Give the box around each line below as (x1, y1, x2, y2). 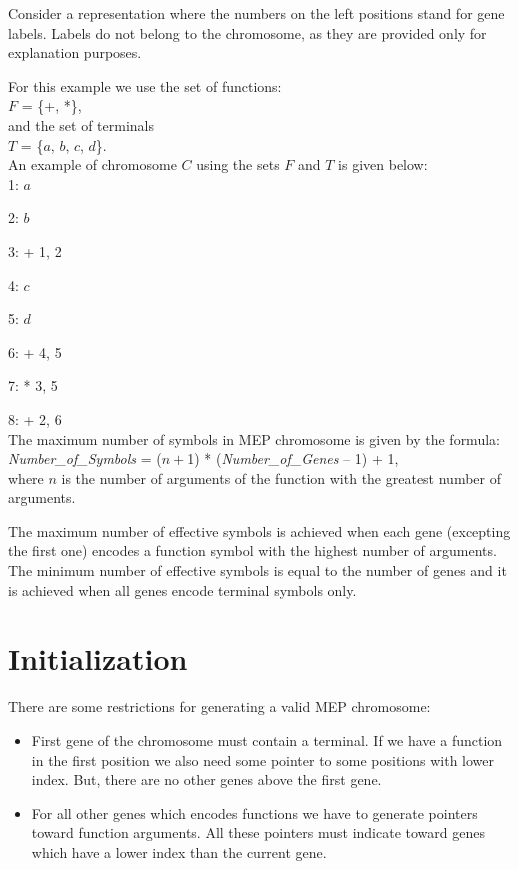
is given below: (338, 154, 428, 175)
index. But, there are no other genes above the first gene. (31, 769, 382, 790)
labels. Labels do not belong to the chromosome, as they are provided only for (8, 22, 487, 43)
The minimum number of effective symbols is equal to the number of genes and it (8, 560, 507, 581)
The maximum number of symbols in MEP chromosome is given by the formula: (8, 428, 500, 449)
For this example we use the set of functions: (8, 75, 282, 96)
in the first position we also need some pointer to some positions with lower (31, 749, 495, 770)
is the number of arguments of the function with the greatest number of (61, 467, 501, 488)
